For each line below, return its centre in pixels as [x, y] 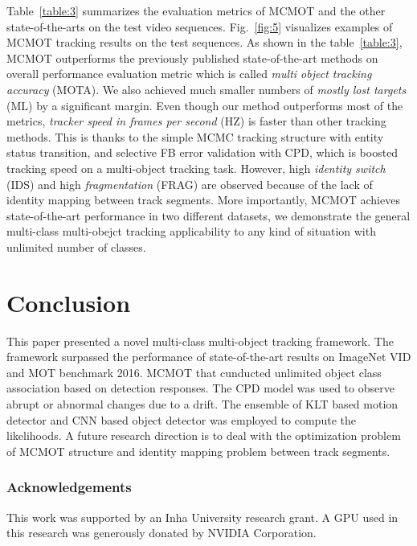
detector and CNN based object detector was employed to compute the [181, 419]
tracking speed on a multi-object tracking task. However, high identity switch [196, 168]
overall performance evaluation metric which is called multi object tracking [189, 74]
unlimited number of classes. [76, 246]
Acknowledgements [69, 487]
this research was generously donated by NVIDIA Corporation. [161, 533]
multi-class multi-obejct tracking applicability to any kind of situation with [191, 231]
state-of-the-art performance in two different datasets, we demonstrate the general [208, 215]
